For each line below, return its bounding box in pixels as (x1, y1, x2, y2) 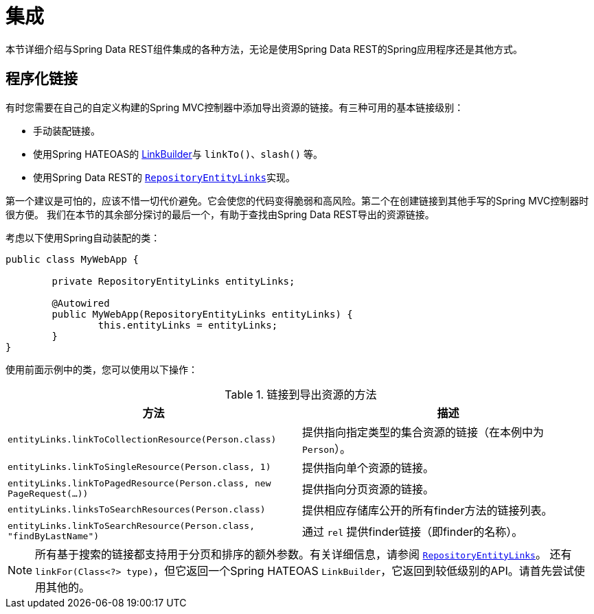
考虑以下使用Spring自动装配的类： (5, 231, 161, 244)
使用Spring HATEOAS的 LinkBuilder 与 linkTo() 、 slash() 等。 (33, 147, 323, 160)
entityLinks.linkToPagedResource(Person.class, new (8, 477, 271, 488)
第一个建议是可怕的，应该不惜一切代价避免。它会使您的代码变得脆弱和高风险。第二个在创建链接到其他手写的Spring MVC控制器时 (5, 194, 589, 206)
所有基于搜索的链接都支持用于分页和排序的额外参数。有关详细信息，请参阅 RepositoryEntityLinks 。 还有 (35, 547, 572, 561)
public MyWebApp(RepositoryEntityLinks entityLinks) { (52, 308, 353, 320)
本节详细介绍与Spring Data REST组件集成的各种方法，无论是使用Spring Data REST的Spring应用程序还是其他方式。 (5, 43, 523, 55)
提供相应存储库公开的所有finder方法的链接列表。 (302, 503, 553, 517)
